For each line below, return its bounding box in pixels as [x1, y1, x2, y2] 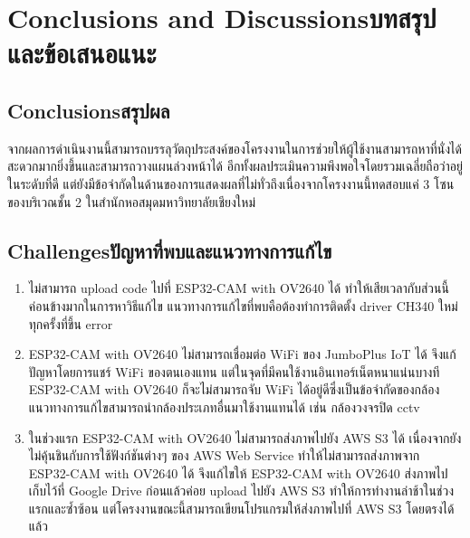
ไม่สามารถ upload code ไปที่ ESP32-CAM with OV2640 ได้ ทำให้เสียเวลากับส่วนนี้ [28, 278, 449, 297]
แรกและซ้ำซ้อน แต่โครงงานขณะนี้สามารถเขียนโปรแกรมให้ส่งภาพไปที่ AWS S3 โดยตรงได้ [28, 498, 455, 517]
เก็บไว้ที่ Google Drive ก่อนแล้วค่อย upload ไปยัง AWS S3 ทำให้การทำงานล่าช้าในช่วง [28, 481, 454, 500]
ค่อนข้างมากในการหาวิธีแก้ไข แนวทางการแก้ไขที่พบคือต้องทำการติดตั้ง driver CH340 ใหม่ [28, 296, 458, 315]
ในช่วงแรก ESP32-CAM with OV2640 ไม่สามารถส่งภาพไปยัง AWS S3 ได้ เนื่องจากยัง [28, 428, 462, 447]
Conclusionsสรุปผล [7, 96, 170, 124]
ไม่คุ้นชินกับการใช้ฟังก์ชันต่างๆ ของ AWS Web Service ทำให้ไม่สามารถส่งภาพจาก [28, 446, 420, 465]
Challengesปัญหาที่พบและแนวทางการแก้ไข [7, 236, 332, 264]
